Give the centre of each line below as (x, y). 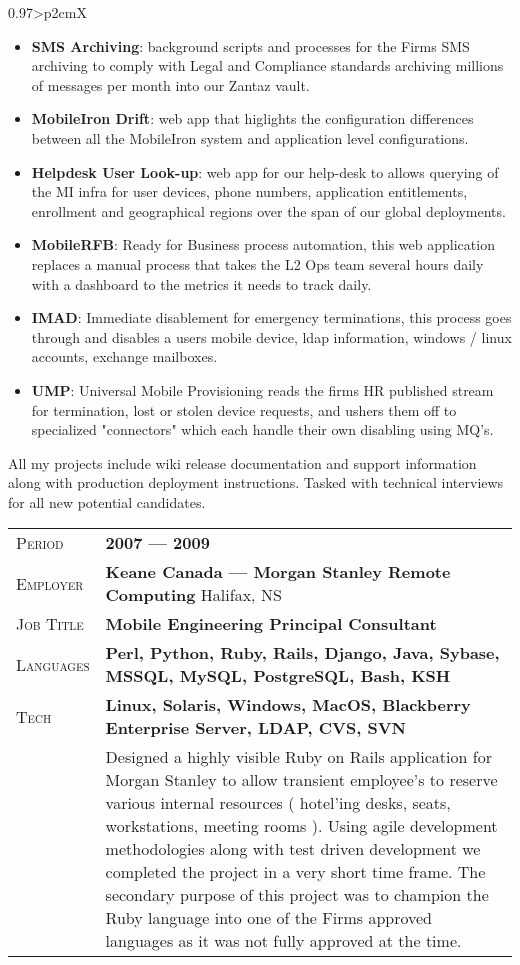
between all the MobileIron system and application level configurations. (250, 137)
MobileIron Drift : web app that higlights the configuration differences (252, 118)
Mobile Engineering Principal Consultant (271, 624)
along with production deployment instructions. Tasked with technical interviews (256, 482)
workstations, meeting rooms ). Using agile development (301, 826)
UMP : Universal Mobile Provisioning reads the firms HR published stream (262, 389)
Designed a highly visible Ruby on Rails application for (298, 757)
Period (40, 543)
